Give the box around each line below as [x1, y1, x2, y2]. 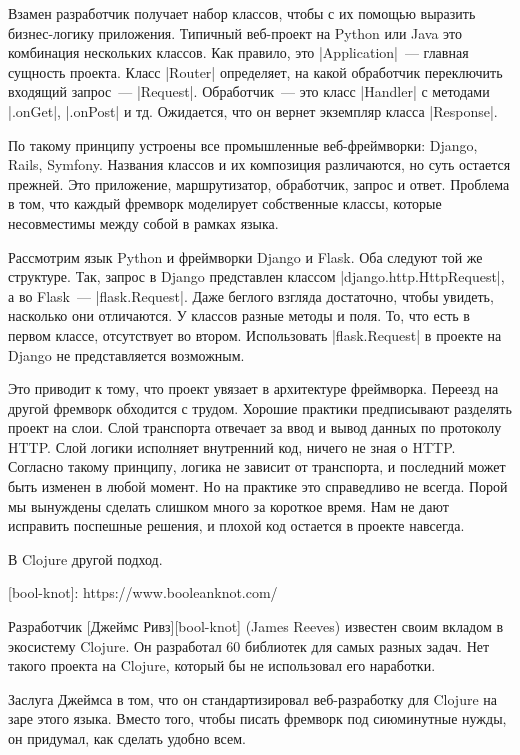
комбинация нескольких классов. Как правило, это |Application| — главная [8, 42, 469, 63]
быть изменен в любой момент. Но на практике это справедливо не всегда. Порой [8, 476, 508, 497]
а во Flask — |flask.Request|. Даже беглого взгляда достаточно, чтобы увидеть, [8, 285, 494, 306]
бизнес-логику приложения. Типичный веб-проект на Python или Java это [8, 22, 463, 43]
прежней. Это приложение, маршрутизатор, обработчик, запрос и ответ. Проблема [8, 173, 510, 194]
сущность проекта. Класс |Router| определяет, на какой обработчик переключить [8, 61, 503, 82]
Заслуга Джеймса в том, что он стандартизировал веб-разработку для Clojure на [8, 688, 498, 709]
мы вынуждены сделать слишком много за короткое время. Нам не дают [8, 495, 449, 516]
